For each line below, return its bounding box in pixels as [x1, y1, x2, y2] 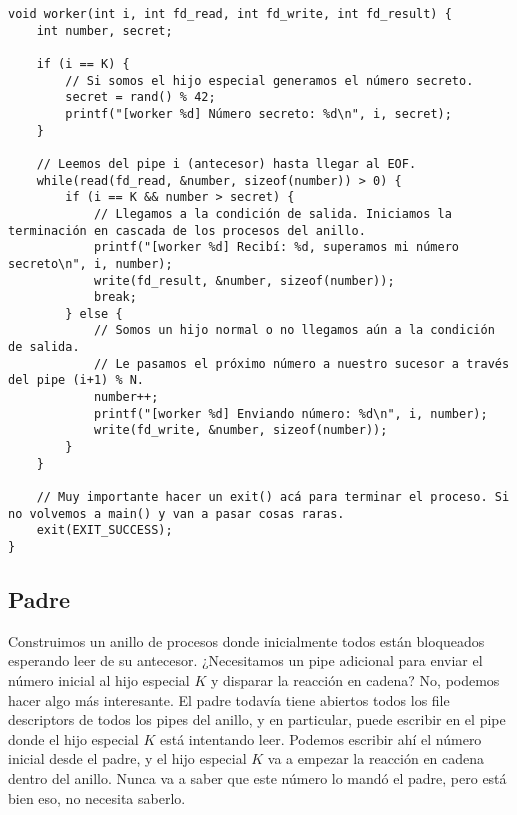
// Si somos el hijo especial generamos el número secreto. [65, 73, 474, 88]
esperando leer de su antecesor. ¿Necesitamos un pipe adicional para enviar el [8, 650, 483, 671]
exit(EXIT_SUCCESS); [36, 523, 173, 538]
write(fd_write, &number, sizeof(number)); [93, 423, 388, 438]
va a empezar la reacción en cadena [267, 748, 485, 769]
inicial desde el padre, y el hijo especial [8, 748, 247, 769]
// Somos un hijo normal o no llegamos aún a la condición [93, 323, 495, 338]
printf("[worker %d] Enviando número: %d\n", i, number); [93, 406, 488, 421]
